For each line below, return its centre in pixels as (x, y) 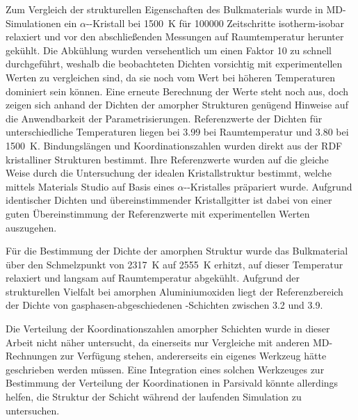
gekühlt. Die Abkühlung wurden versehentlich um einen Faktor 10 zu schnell (169, 50)
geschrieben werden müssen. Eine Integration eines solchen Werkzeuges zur (165, 369)
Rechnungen (32, 356)
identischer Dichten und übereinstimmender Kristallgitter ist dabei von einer (169, 200)
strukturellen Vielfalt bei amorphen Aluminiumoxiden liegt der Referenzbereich (174, 291)
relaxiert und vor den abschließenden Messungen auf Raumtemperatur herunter (175, 37)
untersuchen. (33, 410)
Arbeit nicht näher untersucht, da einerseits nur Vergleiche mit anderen (158, 342)
